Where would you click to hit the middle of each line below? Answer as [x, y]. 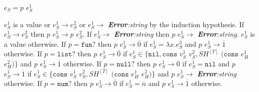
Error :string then [142, 34]
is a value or [32, 24]
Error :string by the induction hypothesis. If [176, 24]
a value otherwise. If [35, 43]
